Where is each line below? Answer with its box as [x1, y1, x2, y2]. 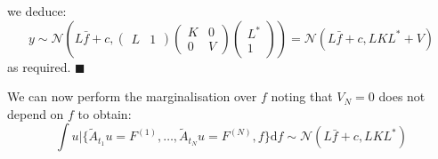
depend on [7, 104, 64, 123]
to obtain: [77, 104, 132, 123]
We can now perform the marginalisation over [7, 87, 257, 106]
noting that [271, 87, 333, 106]
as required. [7, 57, 71, 76]
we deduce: [7, 2, 67, 20]
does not [378, 87, 426, 106]
